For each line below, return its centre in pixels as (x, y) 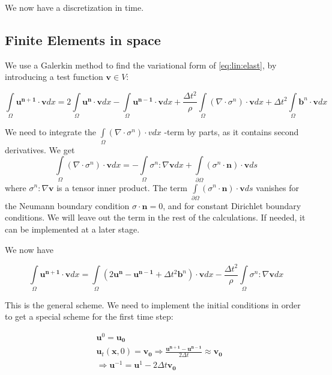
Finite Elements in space (83, 39)
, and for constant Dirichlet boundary (232, 205)
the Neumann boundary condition (67, 205)
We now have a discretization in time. (74, 7)
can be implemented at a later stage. (72, 229)
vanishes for (278, 187)
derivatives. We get (40, 149)
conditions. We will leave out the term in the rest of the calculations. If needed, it (155, 217)
